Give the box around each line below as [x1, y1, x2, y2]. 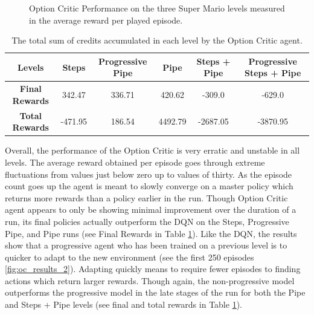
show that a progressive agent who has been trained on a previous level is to [5, 239, 287, 252]
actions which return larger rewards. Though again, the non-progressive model [5, 274, 295, 287]
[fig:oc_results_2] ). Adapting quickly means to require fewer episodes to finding [5, 262, 301, 275]
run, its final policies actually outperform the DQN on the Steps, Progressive [5, 215, 289, 227]
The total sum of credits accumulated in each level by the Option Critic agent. [11, 34, 303, 47]
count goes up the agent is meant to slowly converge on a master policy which [5, 180, 293, 192]
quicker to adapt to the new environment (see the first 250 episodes [5, 250, 254, 263]
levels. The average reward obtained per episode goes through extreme [5, 155, 265, 168]
